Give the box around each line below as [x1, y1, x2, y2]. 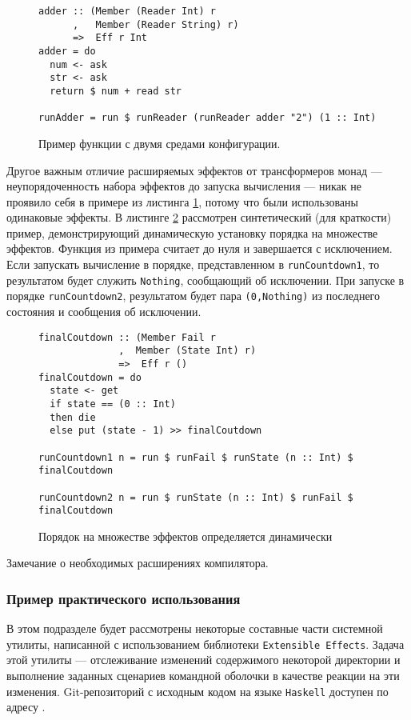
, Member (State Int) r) [118, 345, 257, 357]
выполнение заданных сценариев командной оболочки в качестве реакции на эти [6, 667, 400, 684]
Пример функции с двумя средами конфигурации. [38, 134, 281, 151]
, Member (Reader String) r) [72, 18, 239, 30]
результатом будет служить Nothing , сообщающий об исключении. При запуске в [6, 271, 405, 288]
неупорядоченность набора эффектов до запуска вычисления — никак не [6, 178, 361, 194]
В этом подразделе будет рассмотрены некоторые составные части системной [6, 620, 383, 637]
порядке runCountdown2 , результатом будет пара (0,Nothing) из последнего [6, 287, 380, 304]
